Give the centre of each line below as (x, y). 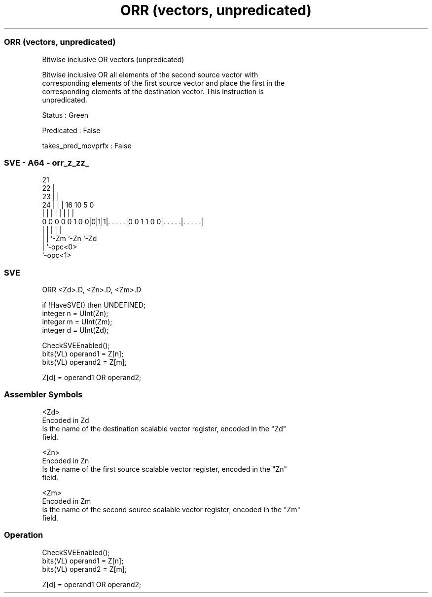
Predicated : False (71, 130)
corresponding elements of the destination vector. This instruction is (153, 91)
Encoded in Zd (66, 420)
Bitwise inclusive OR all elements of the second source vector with (150, 74)
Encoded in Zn (66, 460)
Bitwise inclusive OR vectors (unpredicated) (113, 59)
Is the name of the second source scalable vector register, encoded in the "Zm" (171, 509)
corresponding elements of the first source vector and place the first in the (163, 83)
